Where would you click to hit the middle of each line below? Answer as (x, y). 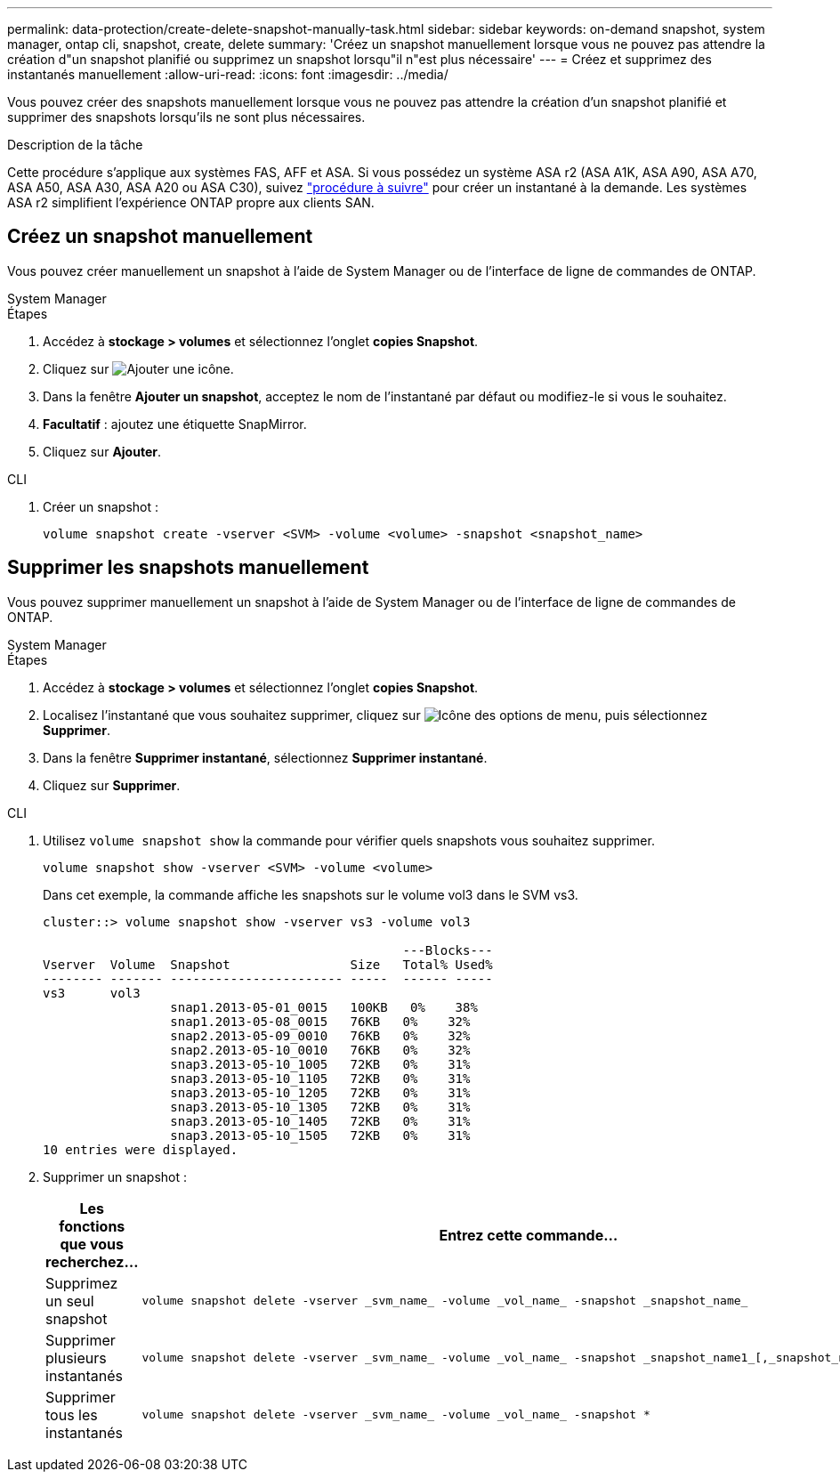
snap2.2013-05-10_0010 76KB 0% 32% (320, 1050)
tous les (72, 1414)
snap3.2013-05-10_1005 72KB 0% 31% (320, 1064)
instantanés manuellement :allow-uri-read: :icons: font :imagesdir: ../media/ (228, 74)
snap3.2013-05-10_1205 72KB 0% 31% (320, 1092)
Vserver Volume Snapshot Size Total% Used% (268, 964)
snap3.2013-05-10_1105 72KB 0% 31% (320, 1078)
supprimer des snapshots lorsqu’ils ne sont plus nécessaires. (186, 117)
